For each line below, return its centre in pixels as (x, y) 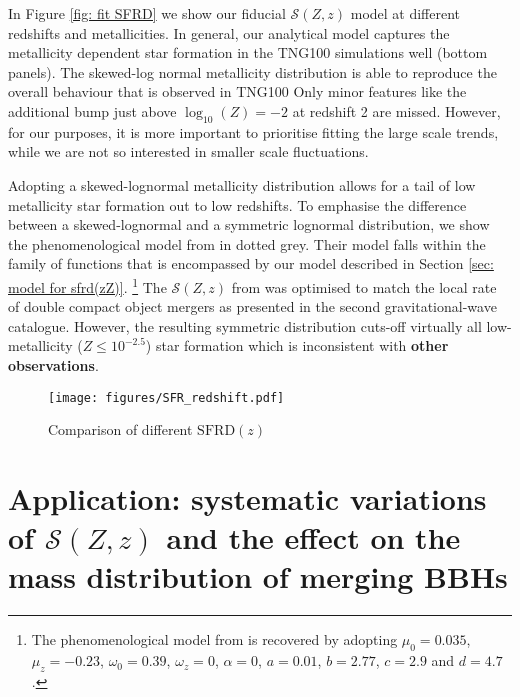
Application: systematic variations (247, 497)
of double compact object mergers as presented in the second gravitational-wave (252, 306)
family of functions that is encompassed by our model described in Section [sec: (251, 263)
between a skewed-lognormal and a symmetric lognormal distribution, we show (249, 224)
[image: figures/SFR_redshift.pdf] (166, 397)
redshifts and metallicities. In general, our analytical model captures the (229, 32)
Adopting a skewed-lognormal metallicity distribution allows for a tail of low (242, 184)
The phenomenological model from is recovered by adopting (214, 639)
